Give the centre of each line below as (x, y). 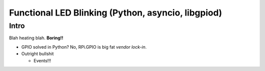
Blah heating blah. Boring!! (36, 38)
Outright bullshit (38, 54)
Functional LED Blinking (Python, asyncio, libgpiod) (116, 13)
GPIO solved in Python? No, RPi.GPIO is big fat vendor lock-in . (84, 47)
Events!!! (42, 60)
